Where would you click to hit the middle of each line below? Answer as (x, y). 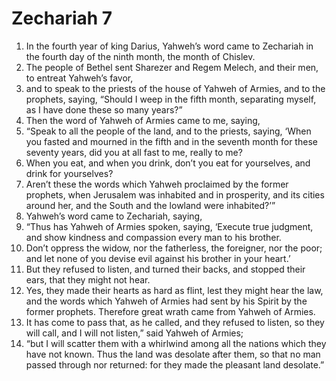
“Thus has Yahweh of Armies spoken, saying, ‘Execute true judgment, (169, 226)
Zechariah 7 (62, 18)
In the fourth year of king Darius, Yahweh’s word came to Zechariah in (169, 46)
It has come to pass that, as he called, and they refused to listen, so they (175, 322)
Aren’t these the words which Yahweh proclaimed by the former (157, 184)
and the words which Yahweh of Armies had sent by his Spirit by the (166, 301)
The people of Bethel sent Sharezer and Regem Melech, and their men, (172, 67)
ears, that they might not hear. (88, 279)
